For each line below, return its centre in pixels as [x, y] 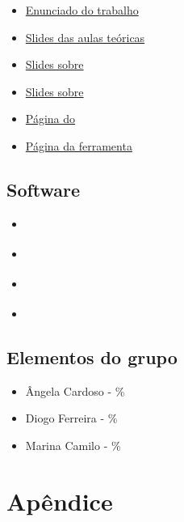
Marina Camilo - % [73, 445]
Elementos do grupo [92, 356]
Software [44, 189]
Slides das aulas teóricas [85, 37]
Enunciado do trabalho [82, 10]
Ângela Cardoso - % [75, 390]
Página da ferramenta [79, 145]
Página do [50, 119]
